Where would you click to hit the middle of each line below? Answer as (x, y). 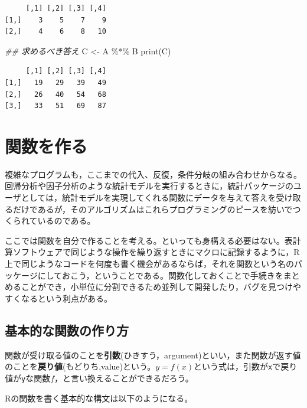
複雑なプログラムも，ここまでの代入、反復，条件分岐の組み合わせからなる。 (153, 174)
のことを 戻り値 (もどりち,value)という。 (80, 366)
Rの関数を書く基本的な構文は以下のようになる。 (99, 398)
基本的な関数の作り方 (67, 330)
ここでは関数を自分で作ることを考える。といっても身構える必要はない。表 (149, 240)
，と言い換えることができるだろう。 (124, 378)
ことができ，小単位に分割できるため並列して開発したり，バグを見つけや (161, 287)
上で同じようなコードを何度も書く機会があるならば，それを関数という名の (149, 264)
